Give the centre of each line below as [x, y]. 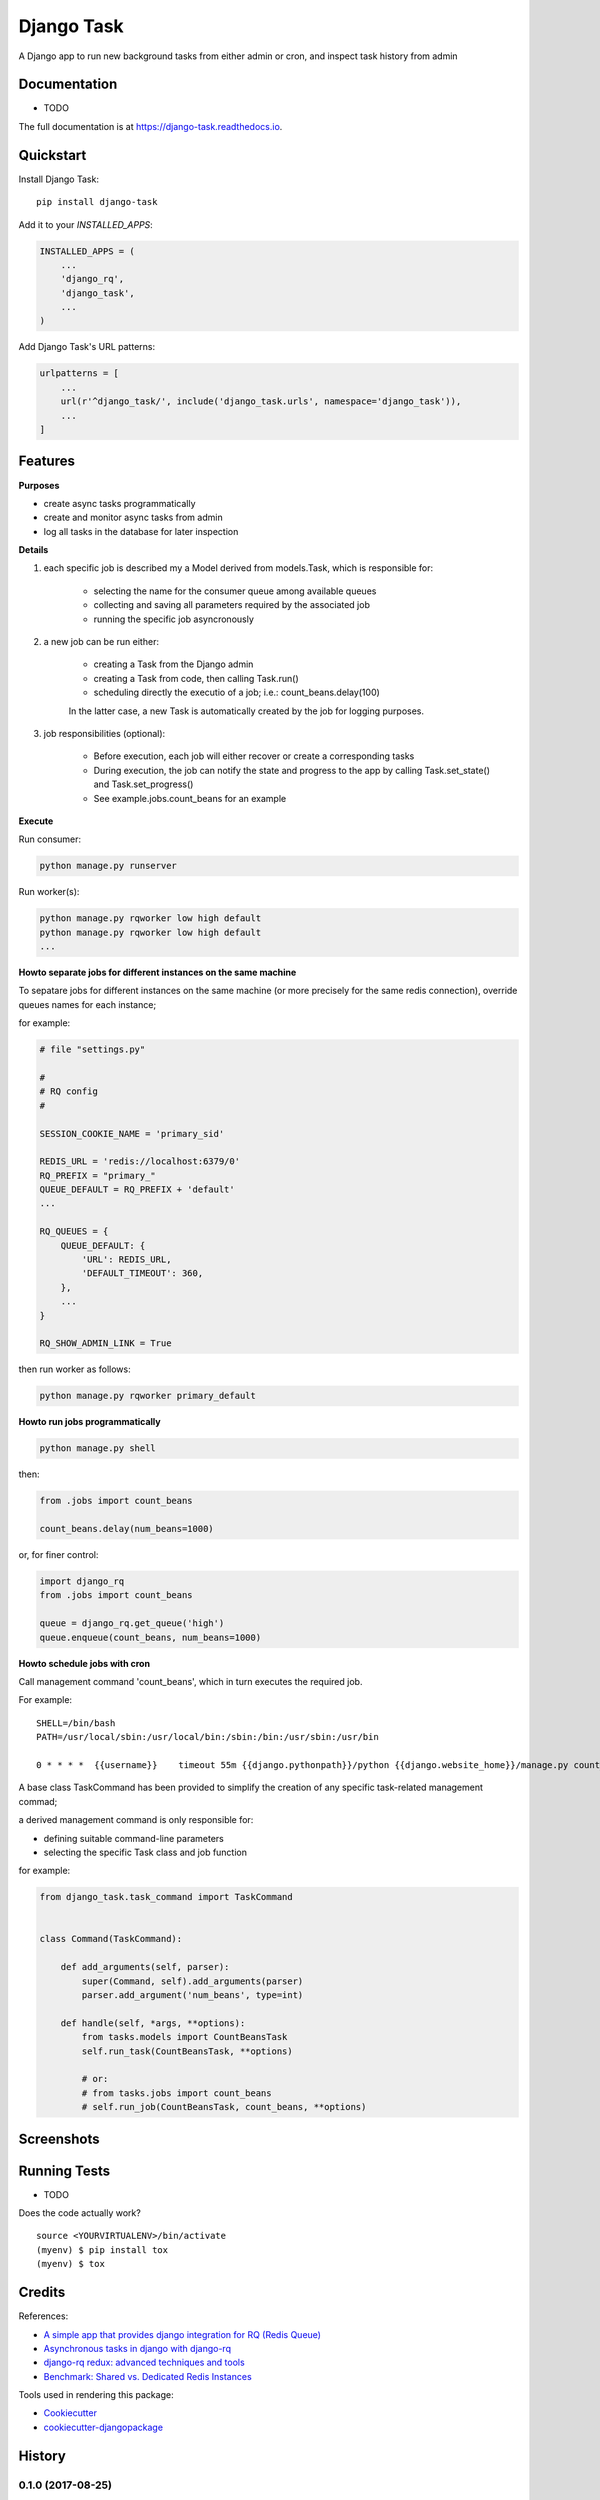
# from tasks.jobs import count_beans [176, 2093]
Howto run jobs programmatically [89, 1422]
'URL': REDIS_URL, [126, 1259]
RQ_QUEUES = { [74, 1231]
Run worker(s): [49, 892]
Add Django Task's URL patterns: [86, 347]
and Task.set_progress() [143, 784]
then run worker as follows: [74, 1369]
